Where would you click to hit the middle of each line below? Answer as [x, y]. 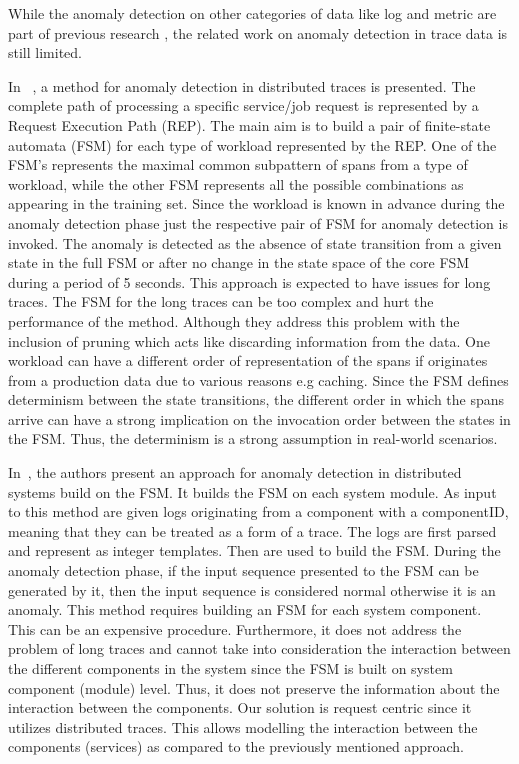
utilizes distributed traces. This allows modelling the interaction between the [243, 726]
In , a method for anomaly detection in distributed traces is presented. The [242, 85]
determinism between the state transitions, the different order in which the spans [256, 399]
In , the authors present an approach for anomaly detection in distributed [235, 472]
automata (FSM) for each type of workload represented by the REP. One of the [252, 144]
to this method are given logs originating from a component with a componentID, [258, 511]
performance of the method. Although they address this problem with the [234, 320]
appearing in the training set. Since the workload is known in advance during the [256, 203]
